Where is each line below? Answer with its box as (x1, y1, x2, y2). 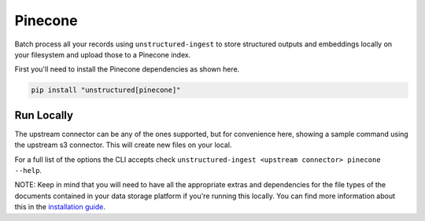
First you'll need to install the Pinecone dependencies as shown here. (14, 64, 240, 74)
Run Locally (14, 109, 74, 122)
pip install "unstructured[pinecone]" (31, 86, 181, 94)
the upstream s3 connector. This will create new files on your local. (14, 140, 232, 149)
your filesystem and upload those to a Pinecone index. (14, 50, 191, 59)
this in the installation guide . (14, 202, 105, 212)
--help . (14, 165, 42, 175)
